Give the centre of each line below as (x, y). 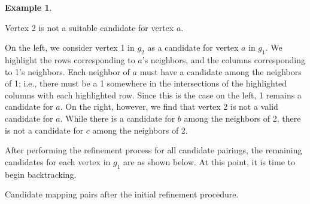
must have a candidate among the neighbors (221, 71)
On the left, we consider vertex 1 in (70, 47)
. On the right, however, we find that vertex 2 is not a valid (169, 106)
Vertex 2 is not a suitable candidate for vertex (89, 27)
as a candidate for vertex (193, 47)
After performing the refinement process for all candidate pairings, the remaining (154, 150)
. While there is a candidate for (118, 118)
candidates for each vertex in (58, 161)
